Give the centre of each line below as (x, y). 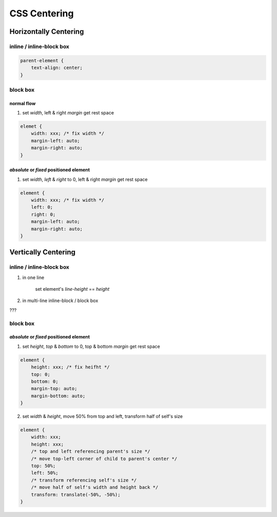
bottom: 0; (45, 381)
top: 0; (41, 374)
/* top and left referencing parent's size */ (91, 452)
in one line (33, 277)
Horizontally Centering (47, 32)
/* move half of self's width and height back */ (95, 488)
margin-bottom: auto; (58, 396)
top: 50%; (43, 466)
